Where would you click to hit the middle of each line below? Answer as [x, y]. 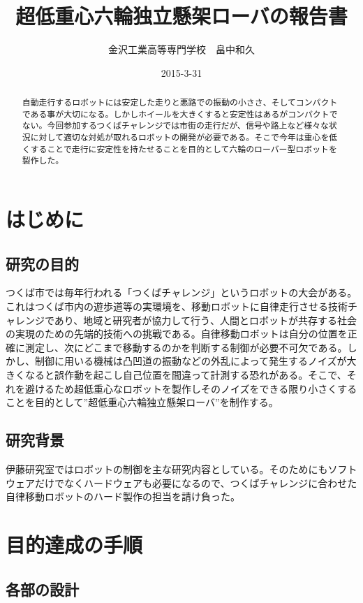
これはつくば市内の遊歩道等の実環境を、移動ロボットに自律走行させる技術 [177, 306]
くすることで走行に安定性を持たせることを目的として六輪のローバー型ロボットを [179, 148]
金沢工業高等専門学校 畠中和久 [181, 49]
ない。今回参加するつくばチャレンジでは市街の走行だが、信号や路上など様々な [175, 125]
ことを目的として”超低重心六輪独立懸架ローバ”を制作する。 [142, 402]
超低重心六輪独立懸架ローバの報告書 [181, 16]
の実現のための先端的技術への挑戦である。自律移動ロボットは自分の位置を [177, 334]
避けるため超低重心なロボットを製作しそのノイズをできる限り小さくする [191, 388]
